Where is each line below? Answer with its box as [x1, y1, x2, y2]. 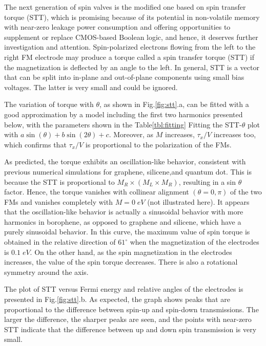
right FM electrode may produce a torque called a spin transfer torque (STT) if [4, 51, 254, 62]
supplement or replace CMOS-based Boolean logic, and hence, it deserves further [4, 31, 258, 42]
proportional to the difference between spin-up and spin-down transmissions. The [4, 304, 259, 314]
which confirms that [4, 139, 67, 149]
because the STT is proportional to [4, 176, 115, 187]
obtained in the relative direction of [4, 236, 116, 247]
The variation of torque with [4, 99, 94, 110]
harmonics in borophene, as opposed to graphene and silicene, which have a [4, 216, 241, 227]
